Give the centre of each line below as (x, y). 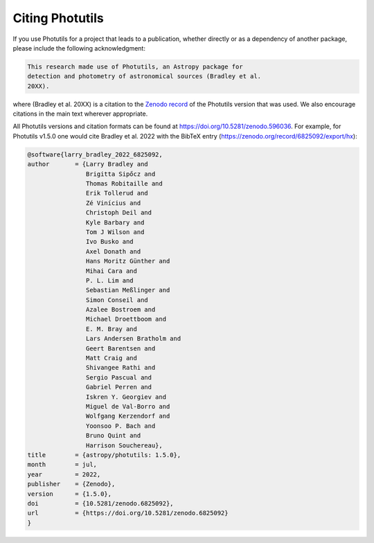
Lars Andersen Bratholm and (133, 339)
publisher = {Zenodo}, (71, 484)
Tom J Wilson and (115, 232)
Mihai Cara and (112, 271)
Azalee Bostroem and (121, 310)
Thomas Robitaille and (124, 184)
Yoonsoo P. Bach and (121, 426)
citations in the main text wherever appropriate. (80, 114)
